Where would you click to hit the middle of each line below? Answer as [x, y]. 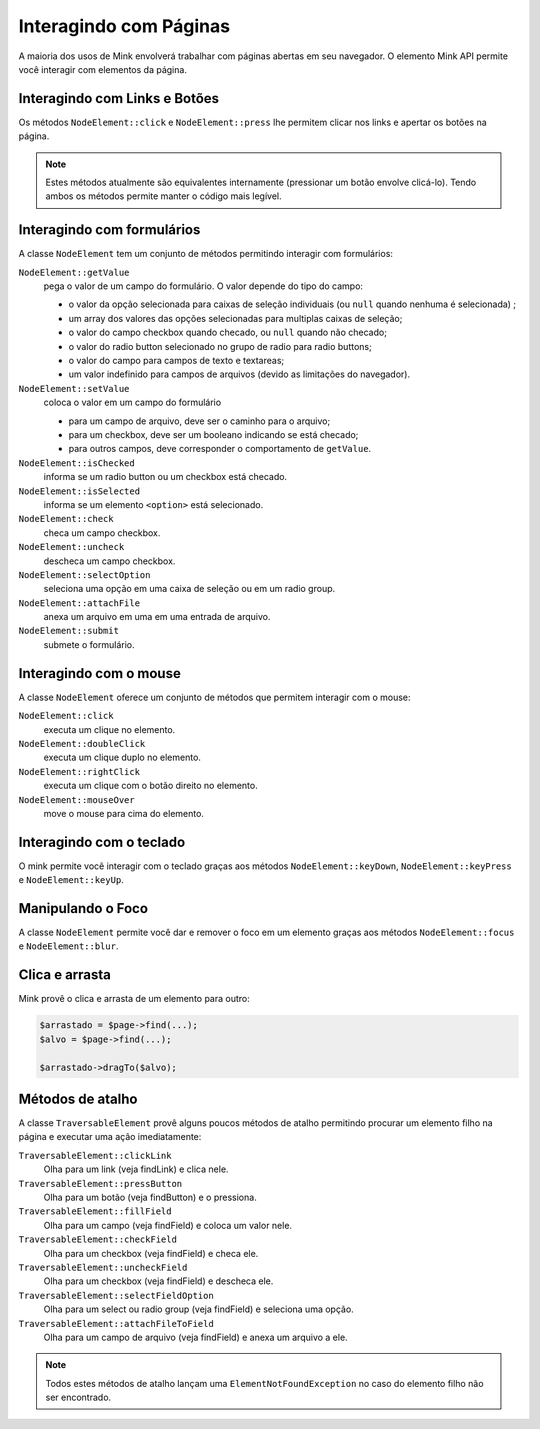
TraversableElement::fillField [95, 1211]
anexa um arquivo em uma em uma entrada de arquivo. [157, 617]
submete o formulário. [89, 644]
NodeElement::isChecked [76, 463]
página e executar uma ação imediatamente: [110, 1137]
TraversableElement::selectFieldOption [116, 1295]
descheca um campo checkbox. [109, 561]
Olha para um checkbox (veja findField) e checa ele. [151, 1253]
